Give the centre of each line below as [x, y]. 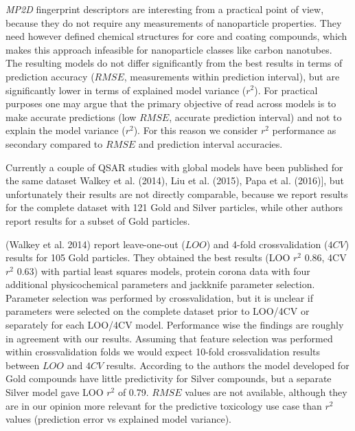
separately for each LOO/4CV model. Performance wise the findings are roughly [175, 325]
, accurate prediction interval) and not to [255, 117]
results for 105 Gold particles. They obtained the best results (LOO [148, 257]
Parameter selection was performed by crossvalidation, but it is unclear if [160, 297]
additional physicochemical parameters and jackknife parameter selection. [160, 284]
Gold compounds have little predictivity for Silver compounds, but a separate [169, 378]
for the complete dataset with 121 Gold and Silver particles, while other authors [174, 207]
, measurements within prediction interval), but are [232, 76]
